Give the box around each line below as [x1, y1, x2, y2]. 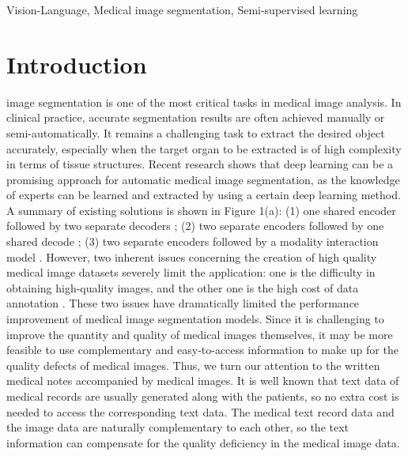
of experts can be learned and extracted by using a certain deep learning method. [6, 187, 401, 203]
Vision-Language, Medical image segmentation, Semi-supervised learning [6, 2, 358, 17]
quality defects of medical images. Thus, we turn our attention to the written [6, 356, 380, 373]
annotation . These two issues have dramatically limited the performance [6, 295, 360, 311]
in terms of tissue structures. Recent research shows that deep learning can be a [6, 156, 394, 172]
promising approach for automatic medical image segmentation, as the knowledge [6, 171, 400, 187]
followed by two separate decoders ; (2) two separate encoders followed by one [6, 217, 384, 234]
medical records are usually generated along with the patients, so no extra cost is [6, 388, 399, 404]
